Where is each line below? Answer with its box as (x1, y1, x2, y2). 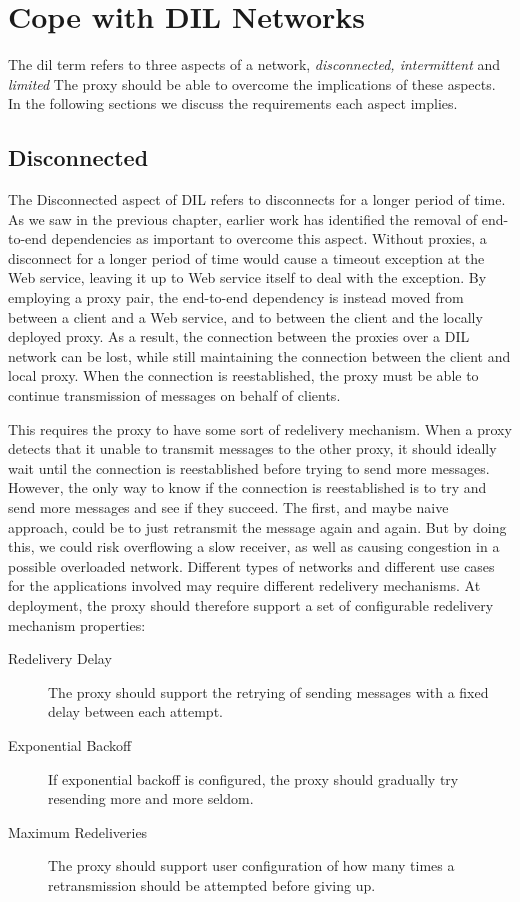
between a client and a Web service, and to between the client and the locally (8, 306, 483, 327)
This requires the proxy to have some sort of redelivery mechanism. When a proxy (8, 418, 512, 439)
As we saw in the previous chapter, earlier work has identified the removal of (8, 208, 478, 229)
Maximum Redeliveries (8, 821, 148, 842)
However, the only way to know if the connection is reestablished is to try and (8, 477, 487, 498)
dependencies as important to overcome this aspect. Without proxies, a (51, 228, 487, 249)
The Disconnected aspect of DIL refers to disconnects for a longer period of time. (8, 189, 506, 210)
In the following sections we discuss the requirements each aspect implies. (8, 93, 458, 114)
